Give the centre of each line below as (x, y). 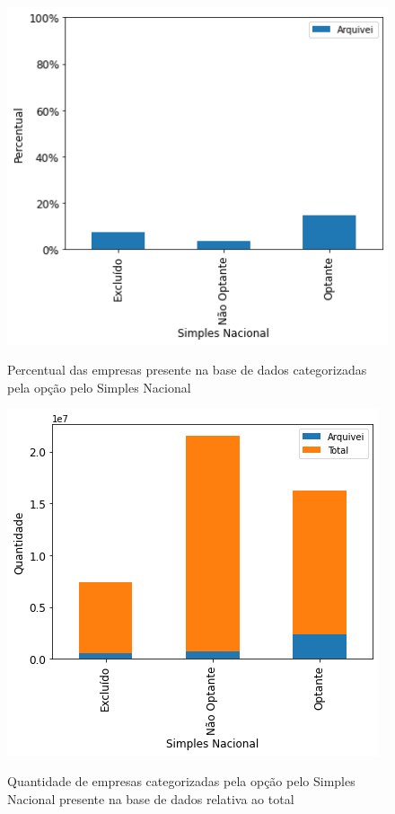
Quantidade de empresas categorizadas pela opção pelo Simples (181, 780)
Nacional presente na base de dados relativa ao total (151, 798)
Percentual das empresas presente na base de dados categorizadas (187, 370)
